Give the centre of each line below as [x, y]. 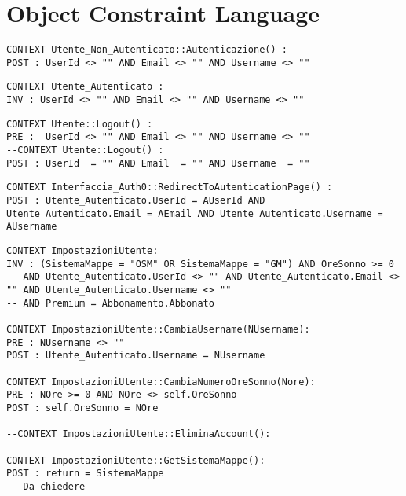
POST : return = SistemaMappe [85, 474]
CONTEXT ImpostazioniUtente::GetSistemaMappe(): [136, 460]
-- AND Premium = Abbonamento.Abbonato [110, 303]
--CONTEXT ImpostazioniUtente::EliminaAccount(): [139, 434]
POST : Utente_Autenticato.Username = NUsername [136, 356]
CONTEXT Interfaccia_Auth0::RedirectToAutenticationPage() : [170, 187]
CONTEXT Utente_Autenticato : [85, 87]
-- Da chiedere [46, 486]
